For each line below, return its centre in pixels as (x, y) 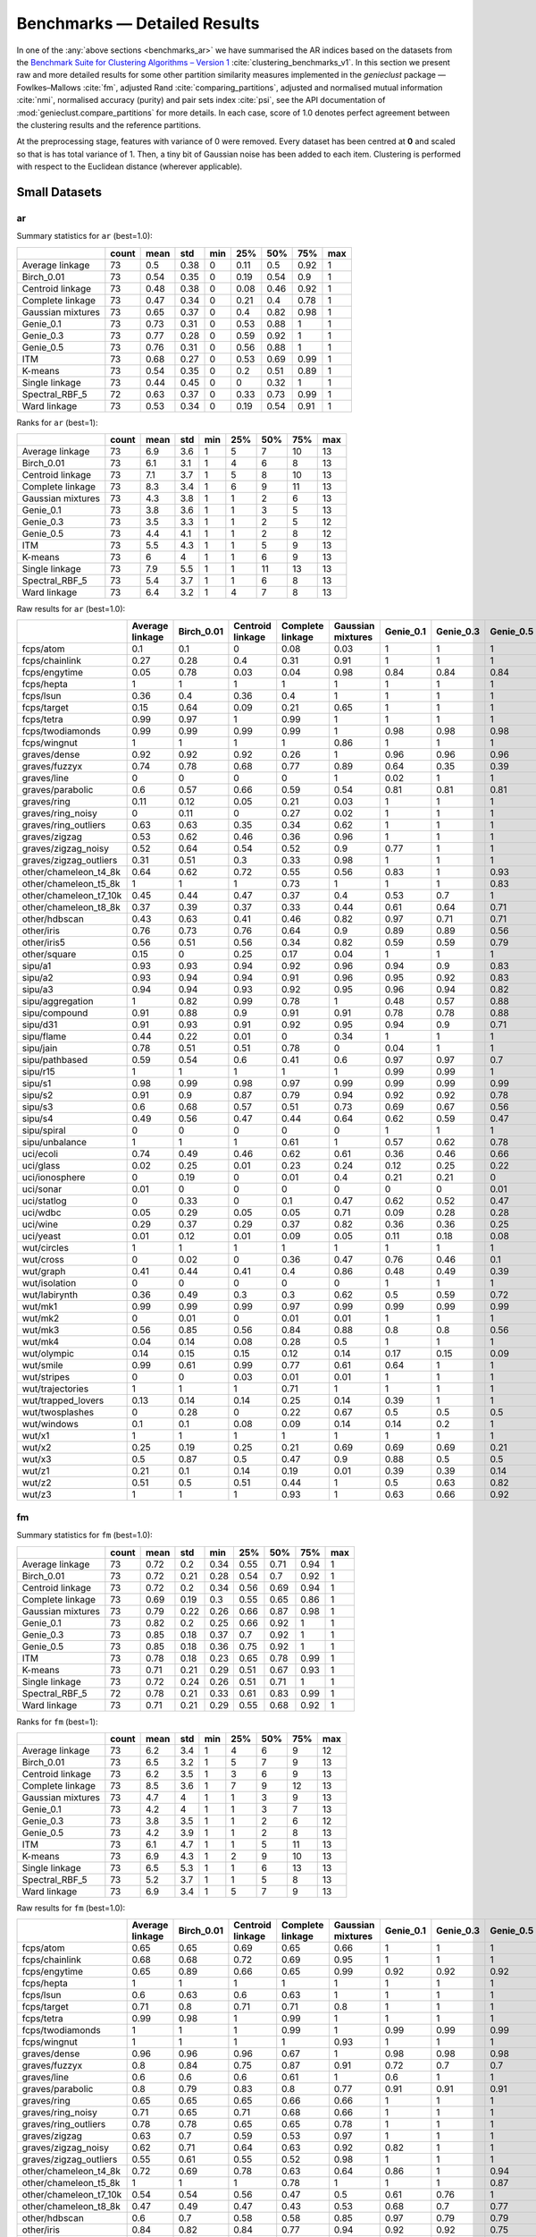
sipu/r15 (38, 1072)
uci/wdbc (42, 1212)
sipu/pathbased (55, 1060)
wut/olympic (48, 1354)
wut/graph (44, 1272)
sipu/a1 (37, 966)
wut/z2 (37, 1483)
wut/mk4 (41, 1342)
